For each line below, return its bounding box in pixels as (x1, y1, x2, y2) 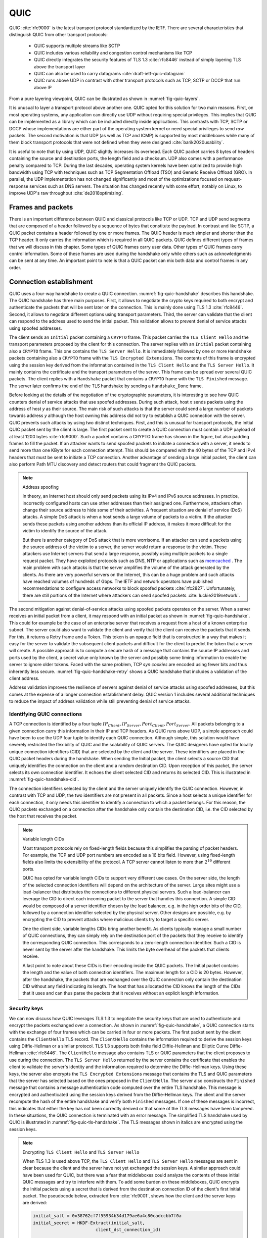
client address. (9, 675, 40, 681)
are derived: (22, 1200, 47, 1206)
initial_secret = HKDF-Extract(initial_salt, (33, 1220, 145, 1226)
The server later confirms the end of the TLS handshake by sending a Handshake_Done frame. (9, 383, 203, 389)
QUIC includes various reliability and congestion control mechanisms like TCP (34, 50, 192, 55)
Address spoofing (22, 484, 59, 490)
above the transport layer (34, 63, 86, 69)
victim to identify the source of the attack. (22, 528, 108, 534)
